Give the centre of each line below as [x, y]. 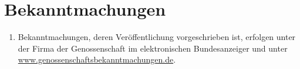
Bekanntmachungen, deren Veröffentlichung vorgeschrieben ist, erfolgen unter [157, 37]
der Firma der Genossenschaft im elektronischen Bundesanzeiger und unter [153, 48]
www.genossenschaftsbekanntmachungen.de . [97, 59]
